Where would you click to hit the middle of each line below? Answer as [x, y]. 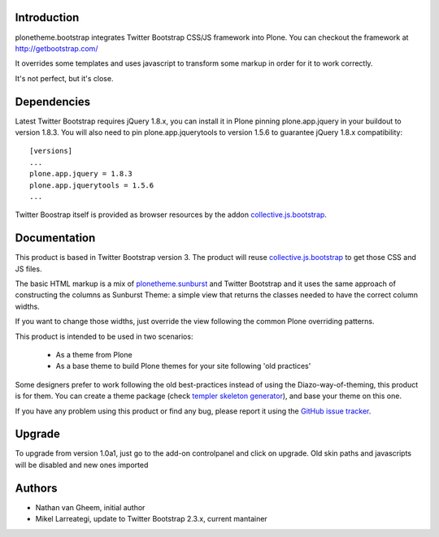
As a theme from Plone [94, 354]
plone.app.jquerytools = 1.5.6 [92, 185]
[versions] [51, 151]
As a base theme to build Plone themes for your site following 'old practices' [183, 366]
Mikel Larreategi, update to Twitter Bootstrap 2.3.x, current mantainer [151, 519]
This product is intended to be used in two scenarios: [104, 336]
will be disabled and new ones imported [82, 465]
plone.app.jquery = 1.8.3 [81, 174]
